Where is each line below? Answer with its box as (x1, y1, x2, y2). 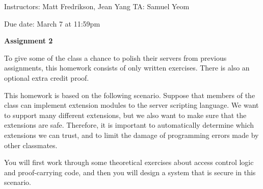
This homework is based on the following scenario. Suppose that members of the (4, 89, 255, 100)
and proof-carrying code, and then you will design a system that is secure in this (4, 167, 256, 177)
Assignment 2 (4, 35, 53, 46)
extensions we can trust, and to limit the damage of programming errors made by (4, 129, 259, 140)
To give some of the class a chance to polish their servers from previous (4, 52, 227, 63)
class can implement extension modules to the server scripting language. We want (4, 100, 259, 110)
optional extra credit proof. (4, 72, 89, 83)
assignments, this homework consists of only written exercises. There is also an (4, 62, 250, 73)
